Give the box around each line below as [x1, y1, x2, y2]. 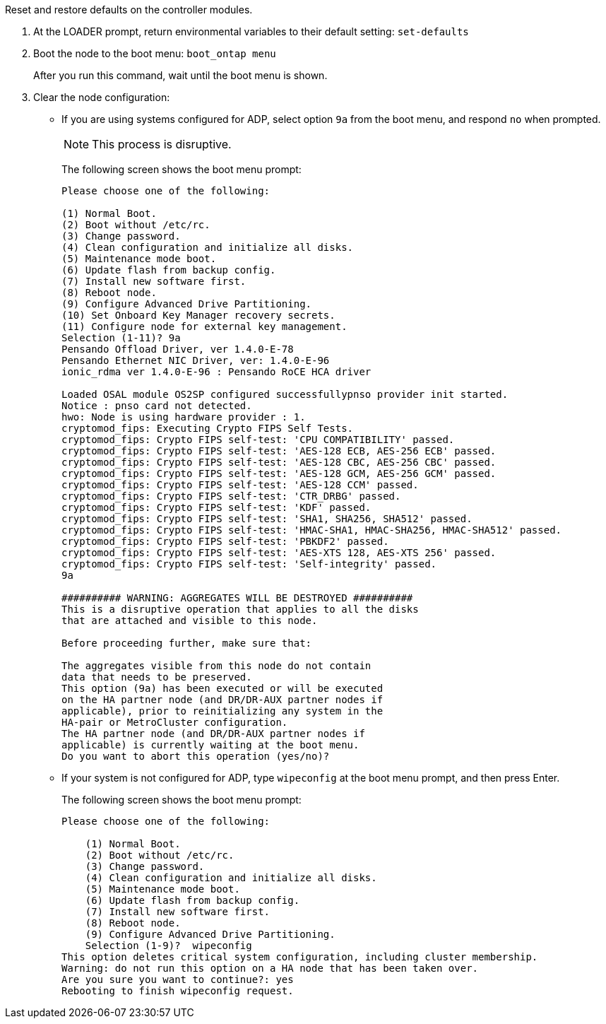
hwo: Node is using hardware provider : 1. [61, 411, 306, 423]
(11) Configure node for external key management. [61, 321, 347, 332]
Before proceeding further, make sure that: [61, 637, 312, 649]
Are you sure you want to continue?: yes [61, 974, 294, 985]
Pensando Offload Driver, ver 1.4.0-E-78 [61, 343, 294, 355]
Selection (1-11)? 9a [61, 332, 181, 343]
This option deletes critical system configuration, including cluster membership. [61, 951, 538, 963]
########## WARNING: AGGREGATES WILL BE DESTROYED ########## [61, 592, 413, 604]
